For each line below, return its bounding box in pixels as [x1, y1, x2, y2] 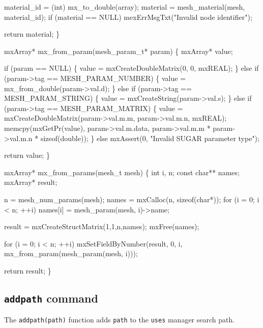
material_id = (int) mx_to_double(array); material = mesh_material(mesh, [4, 2, 245, 12]
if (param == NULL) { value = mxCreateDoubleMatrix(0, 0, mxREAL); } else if [4, 63, 259, 73]
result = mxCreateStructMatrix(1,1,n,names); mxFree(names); [4, 221, 199, 232]
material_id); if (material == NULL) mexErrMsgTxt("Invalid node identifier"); [4, 11, 252, 22]
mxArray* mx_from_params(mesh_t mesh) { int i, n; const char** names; [4, 167, 240, 177]
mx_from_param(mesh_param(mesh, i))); [4, 248, 138, 259]
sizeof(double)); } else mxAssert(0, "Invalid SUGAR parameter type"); [40, 132, 259, 143]
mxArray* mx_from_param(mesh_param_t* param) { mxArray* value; [4, 45, 233, 56]
